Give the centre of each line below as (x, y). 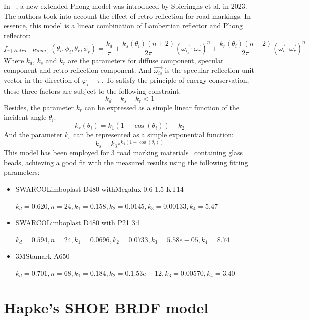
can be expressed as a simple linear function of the (162, 107)
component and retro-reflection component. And (78, 70)
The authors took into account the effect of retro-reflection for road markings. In (127, 16)
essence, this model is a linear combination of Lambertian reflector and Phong (124, 26)
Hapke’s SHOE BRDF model (106, 307)
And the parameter (33, 135)
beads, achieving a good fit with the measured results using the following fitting (126, 162)
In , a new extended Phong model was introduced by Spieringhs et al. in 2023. (126, 6)
